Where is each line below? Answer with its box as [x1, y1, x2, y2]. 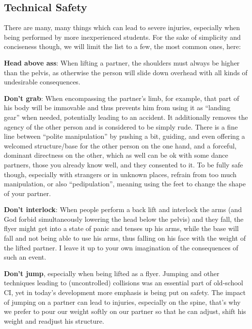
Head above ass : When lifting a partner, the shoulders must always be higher [4, 57, 240, 67]
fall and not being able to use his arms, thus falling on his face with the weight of [4, 233, 246, 243]
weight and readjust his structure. [4, 315, 104, 326]
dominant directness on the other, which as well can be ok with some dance [4, 150, 228, 160]
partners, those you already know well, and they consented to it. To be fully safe [4, 159, 243, 169]
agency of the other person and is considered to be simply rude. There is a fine [4, 121, 238, 132]
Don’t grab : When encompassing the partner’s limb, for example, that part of [4, 93, 239, 103]
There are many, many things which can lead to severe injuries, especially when [4, 22, 240, 33]
